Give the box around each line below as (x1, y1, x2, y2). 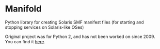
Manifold (5, 3, 42, 14)
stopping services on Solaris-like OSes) (5, 24, 84, 30)
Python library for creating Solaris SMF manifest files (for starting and (5, 19, 144, 25)
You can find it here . (5, 38, 46, 44)
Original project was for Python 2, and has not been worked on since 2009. (5, 34, 155, 39)
